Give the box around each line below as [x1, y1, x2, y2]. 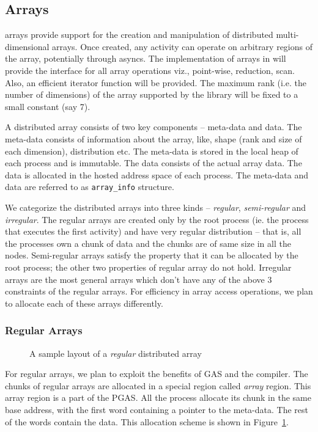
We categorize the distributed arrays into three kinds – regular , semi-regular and [5, 200, 306, 213]
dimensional [5, 40, 50, 53]
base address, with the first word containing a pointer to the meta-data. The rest [5, 403, 309, 416]
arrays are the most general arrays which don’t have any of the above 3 [5, 273, 272, 285]
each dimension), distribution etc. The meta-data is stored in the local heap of [5, 144, 298, 157]
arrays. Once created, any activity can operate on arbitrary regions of [52, 40, 313, 53]
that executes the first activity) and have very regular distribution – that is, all [5, 225, 301, 238]
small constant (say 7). [5, 100, 91, 112]
